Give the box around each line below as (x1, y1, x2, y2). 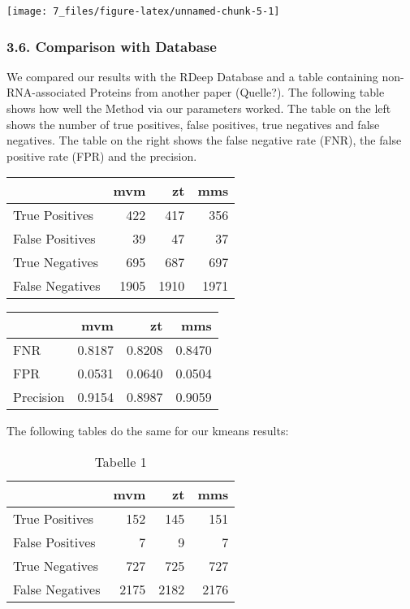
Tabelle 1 (94, 452, 147, 472)
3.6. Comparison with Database (6, 36, 217, 56)
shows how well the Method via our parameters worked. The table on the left (6, 100, 391, 117)
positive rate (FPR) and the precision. (6, 147, 197, 164)
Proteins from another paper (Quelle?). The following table (89, 84, 385, 101)
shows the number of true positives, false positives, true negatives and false (6, 115, 380, 132)
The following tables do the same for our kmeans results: (6, 422, 289, 439)
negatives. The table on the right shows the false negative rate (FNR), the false (6, 132, 402, 149)
